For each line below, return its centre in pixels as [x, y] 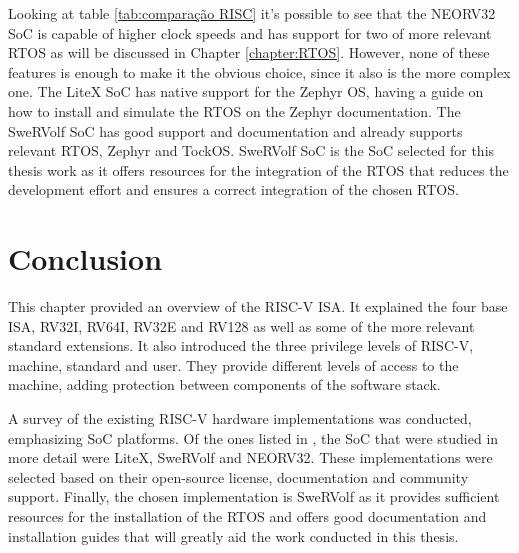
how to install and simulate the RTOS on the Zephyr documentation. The [234, 110]
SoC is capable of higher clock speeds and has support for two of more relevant [250, 32]
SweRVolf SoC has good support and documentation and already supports [235, 130]
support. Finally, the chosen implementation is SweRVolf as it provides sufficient [254, 496]
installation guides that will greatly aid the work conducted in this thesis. [233, 535]
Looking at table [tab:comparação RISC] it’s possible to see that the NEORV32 [252, 13]
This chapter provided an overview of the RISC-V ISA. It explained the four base [258, 306]
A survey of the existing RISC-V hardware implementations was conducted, [240, 418]
